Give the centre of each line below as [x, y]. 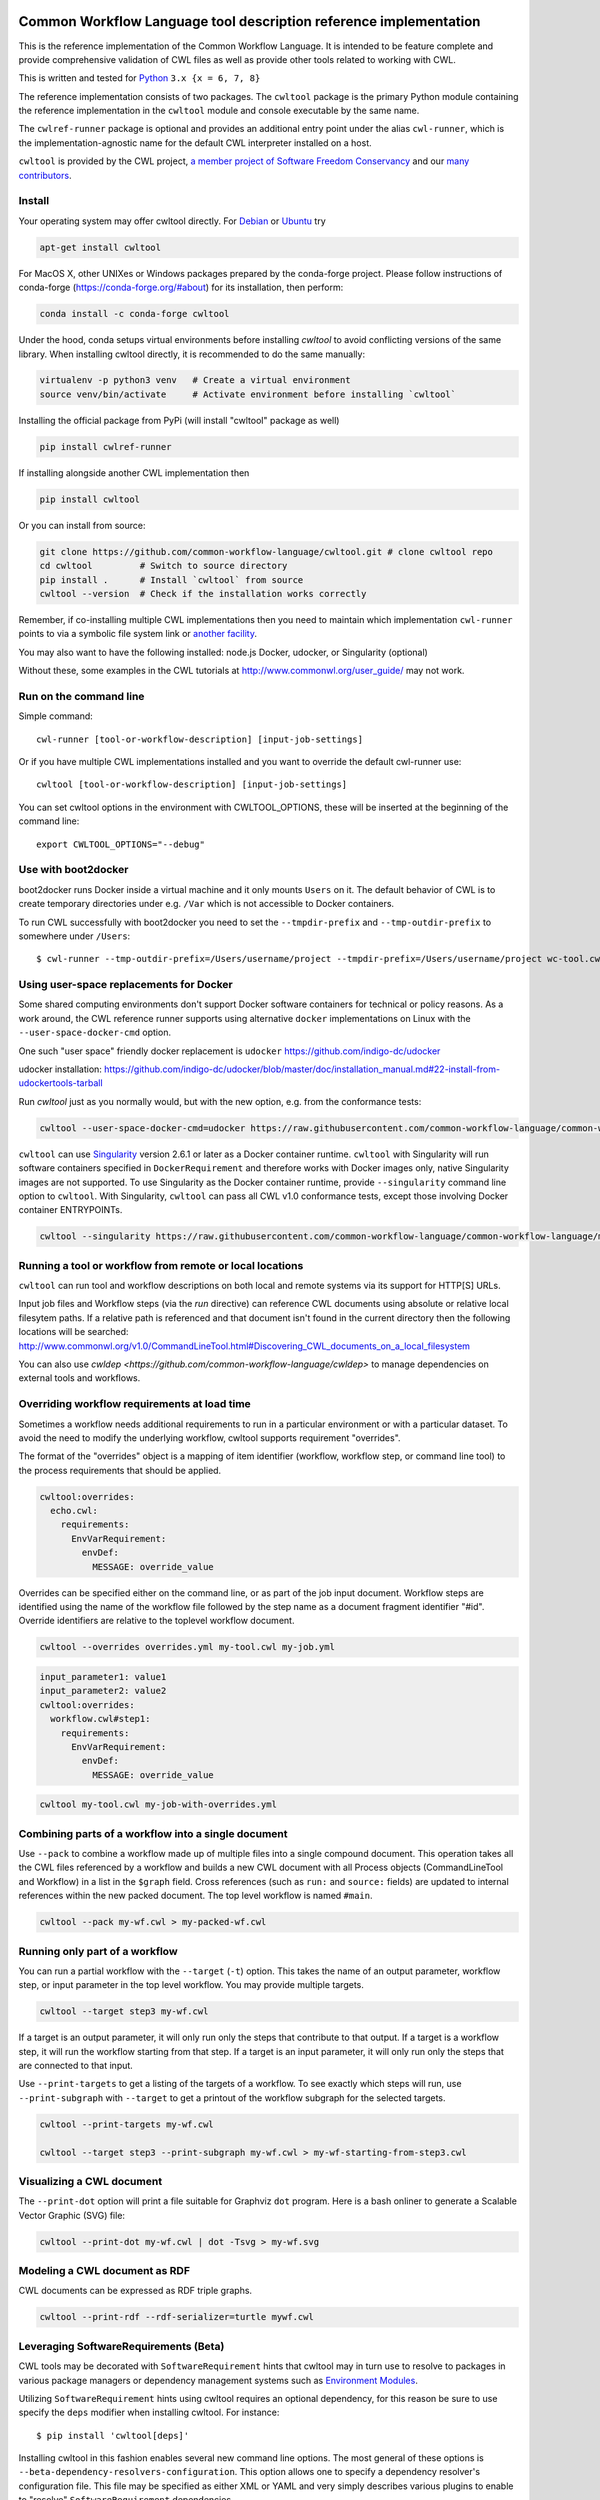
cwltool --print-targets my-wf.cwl [126, 2124]
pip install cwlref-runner [105, 446]
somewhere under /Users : [74, 936]
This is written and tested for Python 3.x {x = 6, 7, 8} [139, 78]
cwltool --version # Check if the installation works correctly [203, 593]
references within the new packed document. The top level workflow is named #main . [196, 1896]
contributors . [45, 175]
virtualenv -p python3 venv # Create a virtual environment [195, 380]
